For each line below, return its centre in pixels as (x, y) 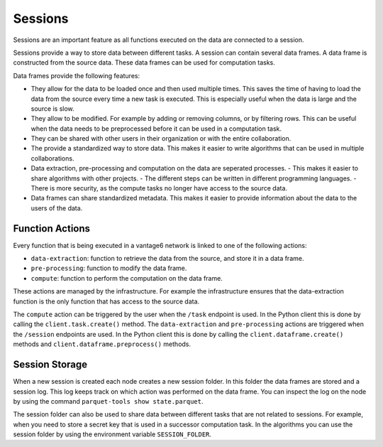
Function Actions (52, 228)
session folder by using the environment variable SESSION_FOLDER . (112, 434)
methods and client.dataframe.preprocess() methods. (102, 344)
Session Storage (50, 365)
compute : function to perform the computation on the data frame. (127, 278)
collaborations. (52, 158)
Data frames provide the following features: (77, 75)
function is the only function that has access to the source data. (106, 301)
